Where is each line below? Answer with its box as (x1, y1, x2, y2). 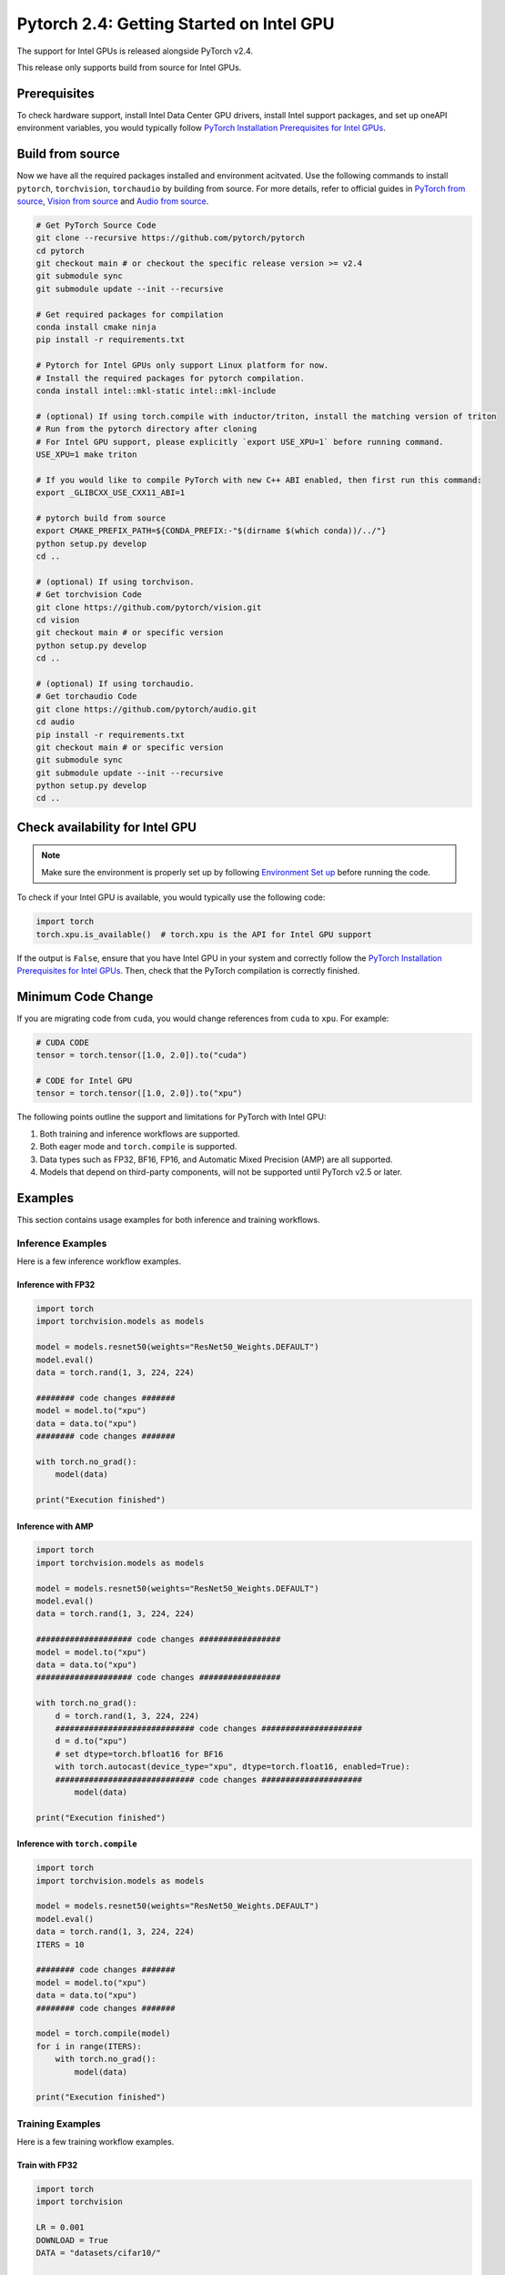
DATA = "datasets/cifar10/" (35, 2248, 161, 2258)
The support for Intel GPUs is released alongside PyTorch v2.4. (16, 45, 254, 56)
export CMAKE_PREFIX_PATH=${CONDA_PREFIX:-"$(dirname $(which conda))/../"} (35, 526, 387, 536)
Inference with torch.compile (16, 1838, 138, 1849)
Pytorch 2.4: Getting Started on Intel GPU (16, 14, 335, 34)
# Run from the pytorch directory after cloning (35, 424, 258, 434)
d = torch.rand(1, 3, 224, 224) (55, 1711, 200, 1721)
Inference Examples (16, 1237, 107, 1249)
